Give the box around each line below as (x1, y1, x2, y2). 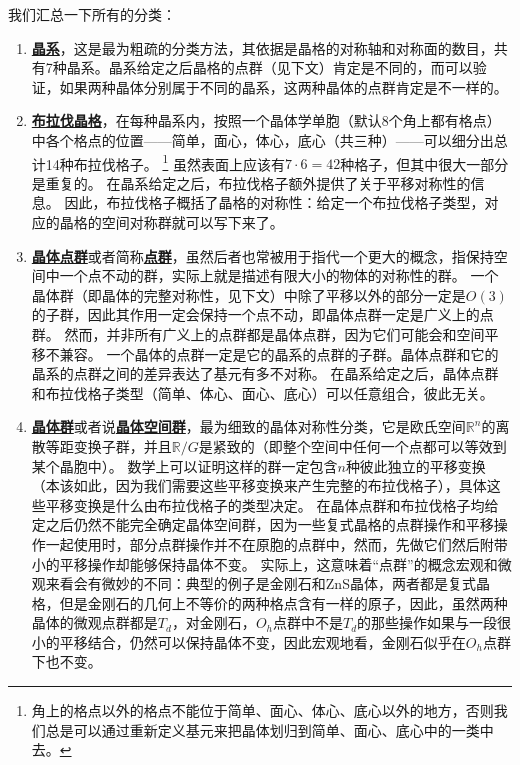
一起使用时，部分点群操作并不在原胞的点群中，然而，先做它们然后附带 (45, 533, 508, 554)
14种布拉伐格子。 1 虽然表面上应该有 (45, 150, 285, 174)
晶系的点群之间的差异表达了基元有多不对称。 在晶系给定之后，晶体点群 (31, 363, 499, 384)
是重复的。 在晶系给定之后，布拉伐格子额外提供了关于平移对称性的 (31, 172, 471, 193)
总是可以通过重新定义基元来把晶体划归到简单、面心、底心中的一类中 (45, 719, 494, 740)
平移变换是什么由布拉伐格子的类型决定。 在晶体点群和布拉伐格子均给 (45, 494, 499, 515)
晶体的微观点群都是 (31, 612, 158, 633)
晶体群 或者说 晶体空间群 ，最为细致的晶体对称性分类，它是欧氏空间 (31, 416, 466, 437)
